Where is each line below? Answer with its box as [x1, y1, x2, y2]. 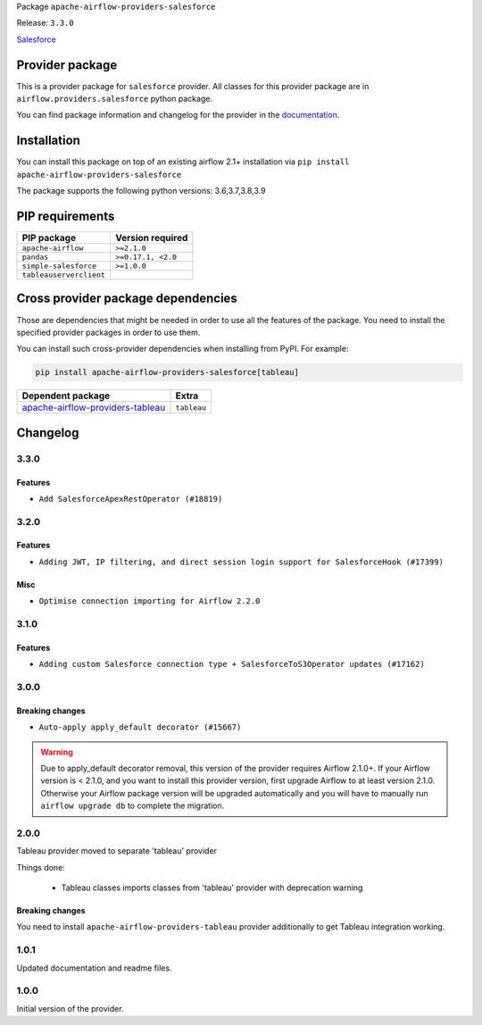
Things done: [16, 862, 66, 872]
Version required [114, 232, 188, 245]
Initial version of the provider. [16, 1003, 124, 1013]
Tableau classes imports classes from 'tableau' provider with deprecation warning [61, 882, 363, 893]
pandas [21, 253, 49, 262]
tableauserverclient [21, 271, 106, 280]
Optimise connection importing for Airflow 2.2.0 [38, 596, 261, 606]
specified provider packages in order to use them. [16, 327, 201, 337]
